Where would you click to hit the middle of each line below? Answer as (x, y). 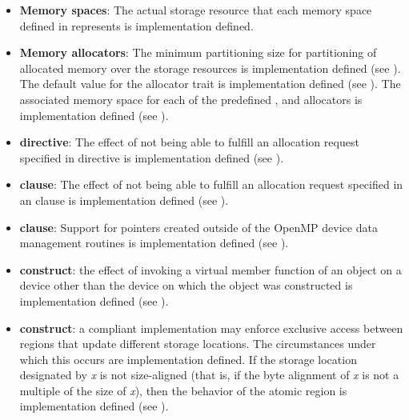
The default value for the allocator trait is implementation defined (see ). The (210, 84)
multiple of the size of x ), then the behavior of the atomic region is (183, 390)
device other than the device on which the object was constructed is (186, 285)
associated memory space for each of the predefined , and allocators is (191, 99)
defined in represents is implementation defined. (136, 25)
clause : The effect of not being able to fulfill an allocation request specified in (211, 184)
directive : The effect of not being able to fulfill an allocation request (189, 142)
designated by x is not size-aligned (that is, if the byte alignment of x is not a (209, 375)
